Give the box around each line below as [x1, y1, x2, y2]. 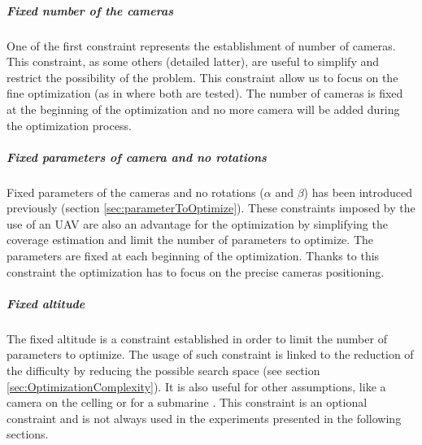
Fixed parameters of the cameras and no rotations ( [7, 183, 264, 200]
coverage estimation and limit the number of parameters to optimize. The [7, 231, 373, 248]
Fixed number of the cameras [7, 2, 174, 19]
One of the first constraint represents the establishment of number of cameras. [7, 37, 396, 54]
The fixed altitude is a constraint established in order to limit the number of [7, 329, 387, 347]
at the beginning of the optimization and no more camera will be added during [7, 100, 400, 117]
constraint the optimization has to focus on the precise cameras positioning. [7, 263, 385, 280]
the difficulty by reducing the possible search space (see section [7, 362, 320, 378]
